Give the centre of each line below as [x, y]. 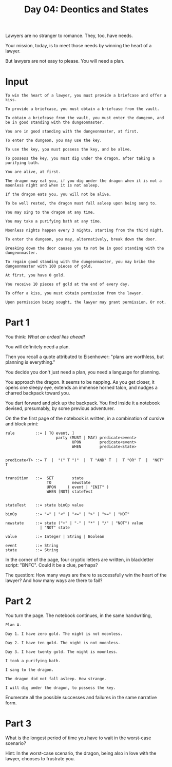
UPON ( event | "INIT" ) [78, 487]
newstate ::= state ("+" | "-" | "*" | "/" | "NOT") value [74, 523]
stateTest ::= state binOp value [44, 505]
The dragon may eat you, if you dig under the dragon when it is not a [83, 181]
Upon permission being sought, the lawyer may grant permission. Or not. [86, 302]
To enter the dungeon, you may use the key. [54, 141]
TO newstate [69, 483]
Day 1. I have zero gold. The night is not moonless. [64, 634]
